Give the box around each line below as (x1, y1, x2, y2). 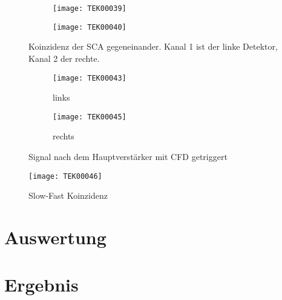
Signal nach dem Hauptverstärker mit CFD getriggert (28, 150, 228, 162)
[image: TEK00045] (53, 112, 126, 121)
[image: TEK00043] (53, 73, 126, 82)
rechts (53, 130, 74, 142)
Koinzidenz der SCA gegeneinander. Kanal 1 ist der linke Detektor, (28, 40, 278, 53)
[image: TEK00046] (28, 172, 102, 181)
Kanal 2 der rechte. (28, 52, 100, 64)
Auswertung (4, 225, 107, 250)
